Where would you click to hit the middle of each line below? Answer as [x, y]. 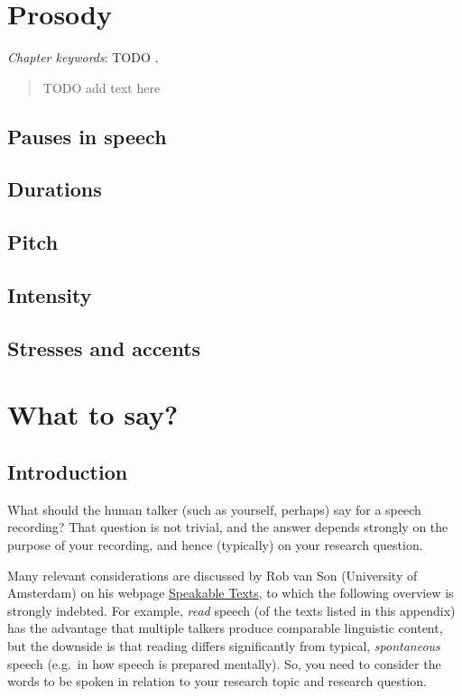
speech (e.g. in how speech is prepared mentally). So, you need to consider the [224, 663]
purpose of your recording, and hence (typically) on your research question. [215, 544]
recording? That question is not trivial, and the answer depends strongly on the [228, 527]
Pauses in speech [87, 136]
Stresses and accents [104, 348]
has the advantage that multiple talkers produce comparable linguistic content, [225, 628]
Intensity [50, 295]
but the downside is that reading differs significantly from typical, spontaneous [224, 645]
